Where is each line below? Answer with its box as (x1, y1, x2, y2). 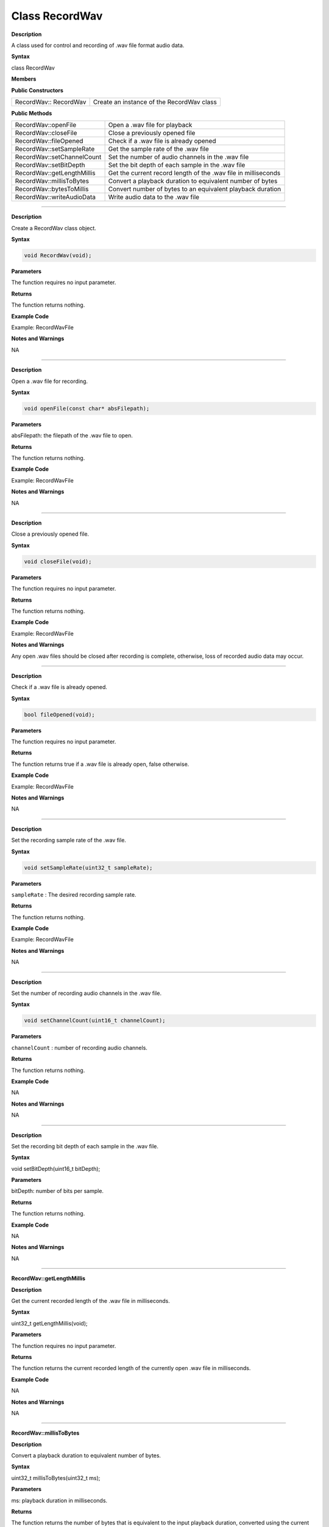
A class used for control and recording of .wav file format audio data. (11, 42, 185, 49)
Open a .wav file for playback (108, 121, 193, 129)
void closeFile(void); (24, 558, 92, 565)
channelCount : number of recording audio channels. (11, 1044, 147, 1051)
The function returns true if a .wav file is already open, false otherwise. (11, 760, 189, 768)
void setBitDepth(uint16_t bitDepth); (11, 1165, 101, 1172)
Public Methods (11, 109, 52, 117)
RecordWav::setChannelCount (15, 153, 102, 161)
